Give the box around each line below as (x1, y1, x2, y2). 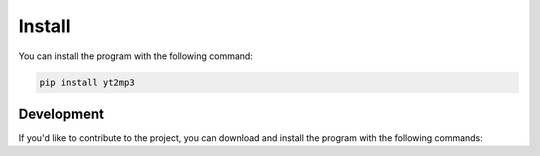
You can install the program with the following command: (18, 50, 254, 62)
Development (18, 105, 105, 122)
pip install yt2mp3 (39, 76, 135, 88)
